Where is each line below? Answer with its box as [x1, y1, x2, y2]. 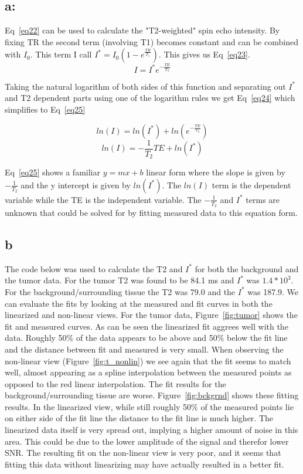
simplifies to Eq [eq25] [5, 103, 86, 116]
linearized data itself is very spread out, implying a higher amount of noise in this [5, 424, 298, 436]
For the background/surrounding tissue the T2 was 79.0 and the [5, 285, 236, 297]
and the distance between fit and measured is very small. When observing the [5, 343, 284, 355]
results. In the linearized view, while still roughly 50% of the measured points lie [5, 400, 294, 412]
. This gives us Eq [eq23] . [158, 48, 250, 60]
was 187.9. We [247, 285, 299, 297]
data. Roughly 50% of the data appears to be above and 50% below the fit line [5, 331, 288, 344]
